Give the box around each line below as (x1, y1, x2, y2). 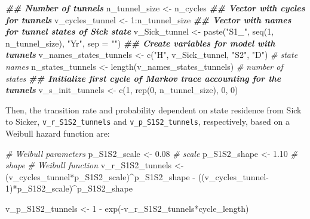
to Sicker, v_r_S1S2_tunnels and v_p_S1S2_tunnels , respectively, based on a (5, 115, 290, 128)
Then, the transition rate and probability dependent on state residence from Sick (5, 103, 302, 116)
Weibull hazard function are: (5, 127, 110, 139)
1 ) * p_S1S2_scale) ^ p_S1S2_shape (5, 182, 133, 195)
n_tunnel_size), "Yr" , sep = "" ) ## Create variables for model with (5, 36, 275, 49)
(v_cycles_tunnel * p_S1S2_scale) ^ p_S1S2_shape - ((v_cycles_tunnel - (5, 170, 269, 183)
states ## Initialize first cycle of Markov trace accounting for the (5, 72, 281, 84)
